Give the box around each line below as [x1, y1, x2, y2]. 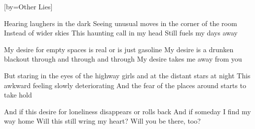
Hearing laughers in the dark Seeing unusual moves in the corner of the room [4, 18, 237, 28]
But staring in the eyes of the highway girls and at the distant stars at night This [4, 70, 251, 80]
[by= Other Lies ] [4, 1, 53, 11]
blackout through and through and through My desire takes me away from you [4, 54, 242, 64]
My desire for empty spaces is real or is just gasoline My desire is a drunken [4, 44, 234, 54]
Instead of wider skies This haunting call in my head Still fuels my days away [4, 28, 238, 38]
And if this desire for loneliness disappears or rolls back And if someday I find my [4, 106, 251, 116]
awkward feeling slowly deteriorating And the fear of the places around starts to [4, 80, 246, 90]
